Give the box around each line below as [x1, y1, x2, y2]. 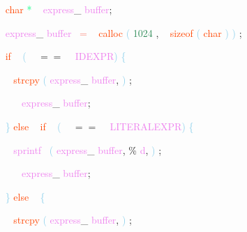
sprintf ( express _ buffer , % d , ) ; [13, 142, 162, 157]
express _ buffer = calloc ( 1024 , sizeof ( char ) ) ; [5, 25, 242, 40]
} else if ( [5, 118, 61, 133]
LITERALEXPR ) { [110, 118, 194, 133]
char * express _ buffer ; [5, 2, 112, 16]
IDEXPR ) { [75, 49, 126, 63]
